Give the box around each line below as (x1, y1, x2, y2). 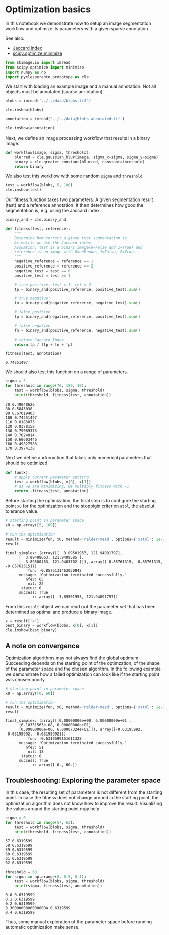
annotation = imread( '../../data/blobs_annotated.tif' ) (5, 117, 125, 122)
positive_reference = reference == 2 (14, 263, 94, 269)
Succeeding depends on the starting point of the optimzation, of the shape (5, 660, 160, 666)
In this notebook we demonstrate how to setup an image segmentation (5, 20, 152, 26)
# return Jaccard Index (14, 337, 64, 342)
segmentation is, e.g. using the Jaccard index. (5, 208, 101, 214)
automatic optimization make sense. (5, 924, 80, 930)
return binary (14, 164, 44, 169)
